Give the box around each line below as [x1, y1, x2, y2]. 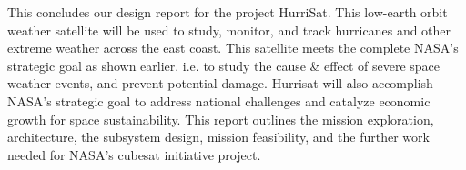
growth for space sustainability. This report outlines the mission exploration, [7, 109, 434, 128]
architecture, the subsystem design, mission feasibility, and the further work [7, 127, 430, 146]
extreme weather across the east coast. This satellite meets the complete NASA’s [7, 38, 459, 57]
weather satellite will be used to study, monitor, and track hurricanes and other [7, 20, 451, 39]
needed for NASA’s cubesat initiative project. [7, 145, 261, 164]
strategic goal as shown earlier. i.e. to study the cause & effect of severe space [7, 55, 441, 75]
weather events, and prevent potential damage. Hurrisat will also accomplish [7, 74, 433, 93]
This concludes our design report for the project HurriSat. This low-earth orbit [7, 3, 448, 21]
